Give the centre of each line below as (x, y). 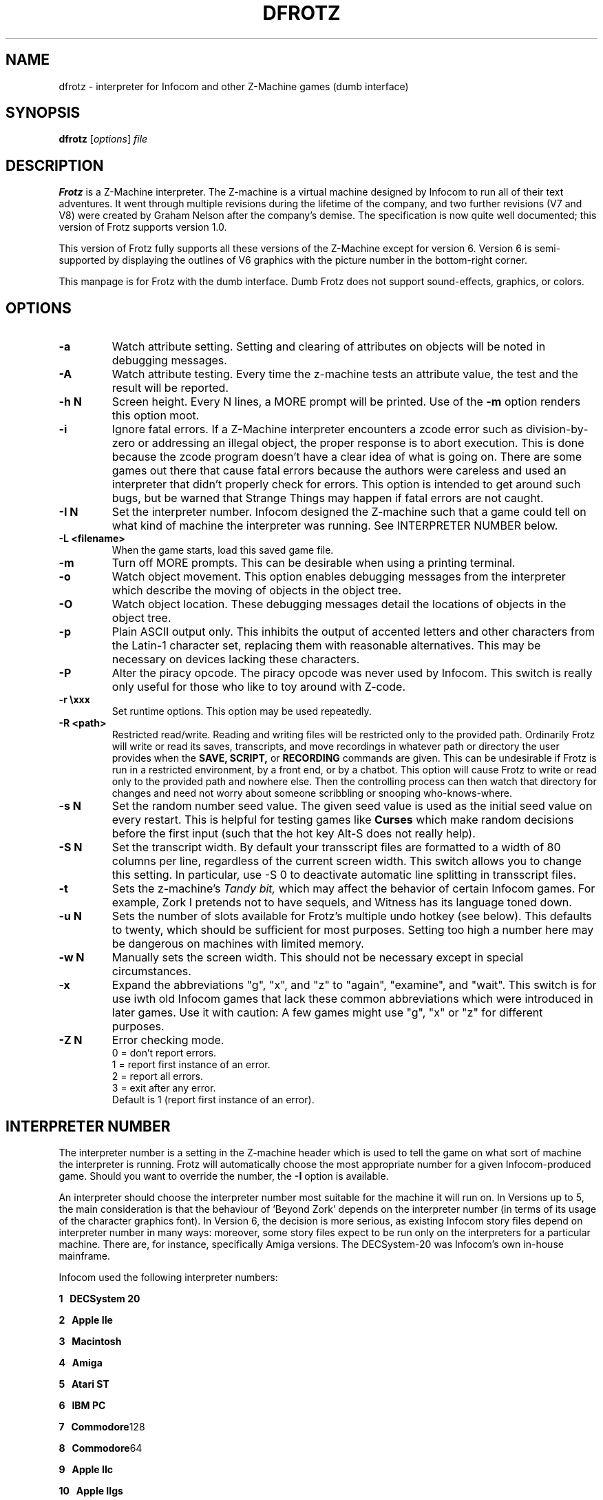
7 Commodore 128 (102, 1426)
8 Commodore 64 (100, 1448)
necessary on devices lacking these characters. (236, 659)
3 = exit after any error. (164, 1088)
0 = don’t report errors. (164, 1053)
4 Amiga (81, 1362)
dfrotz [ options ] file (103, 139)
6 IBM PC (82, 1405)
